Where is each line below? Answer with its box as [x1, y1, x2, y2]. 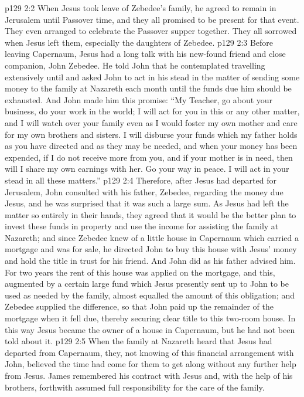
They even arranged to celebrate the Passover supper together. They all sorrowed [5, 25, 297, 37]
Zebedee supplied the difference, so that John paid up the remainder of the [5, 300, 274, 313]
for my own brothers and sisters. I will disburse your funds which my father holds [5, 128, 298, 140]
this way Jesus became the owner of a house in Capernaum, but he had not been [5, 323, 295, 335]
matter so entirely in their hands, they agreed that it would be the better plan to [5, 208, 296, 220]
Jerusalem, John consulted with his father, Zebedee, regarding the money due [5, 185, 283, 198]
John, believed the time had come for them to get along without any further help [5, 358, 296, 370]
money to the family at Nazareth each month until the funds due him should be [5, 82, 292, 94]
